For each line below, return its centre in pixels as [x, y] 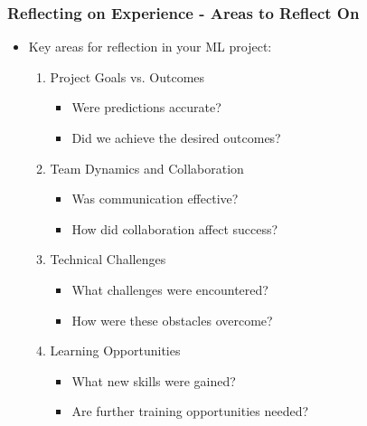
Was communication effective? [155, 199]
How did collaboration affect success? [175, 228]
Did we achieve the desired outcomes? [176, 137]
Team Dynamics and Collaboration [147, 168]
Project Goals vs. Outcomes [127, 76]
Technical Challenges [108, 259]
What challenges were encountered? [170, 289]
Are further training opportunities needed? [190, 411]
